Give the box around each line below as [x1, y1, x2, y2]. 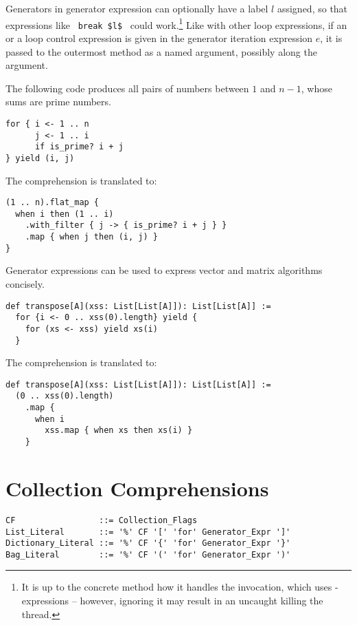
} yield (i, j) [5, 153, 75, 163]
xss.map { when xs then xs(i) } [45, 425, 193, 436]
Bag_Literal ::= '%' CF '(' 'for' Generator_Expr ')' [5, 549, 291, 560]
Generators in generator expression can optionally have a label [5, 1, 268, 15]
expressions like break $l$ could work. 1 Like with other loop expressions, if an [5, 15, 347, 32]
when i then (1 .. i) [15, 209, 114, 219]
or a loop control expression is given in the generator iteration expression [5, 30, 313, 45]
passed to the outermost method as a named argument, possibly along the [5, 44, 317, 59]
